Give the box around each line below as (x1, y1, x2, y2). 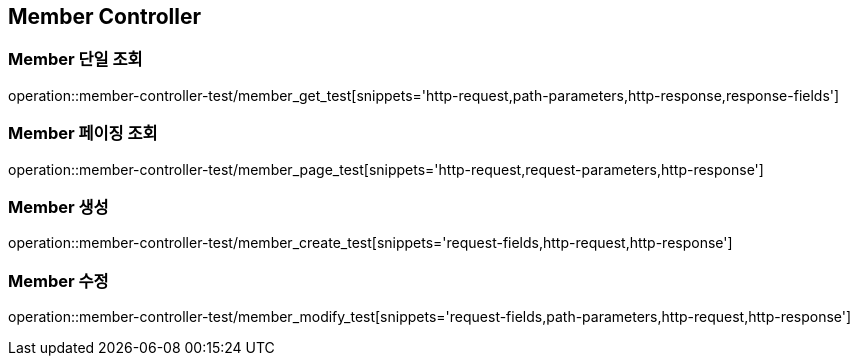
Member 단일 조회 (8, 49, 143, 70)
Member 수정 (8, 270, 109, 291)
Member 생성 (8, 196, 109, 217)
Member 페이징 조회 (8, 123, 158, 144)
